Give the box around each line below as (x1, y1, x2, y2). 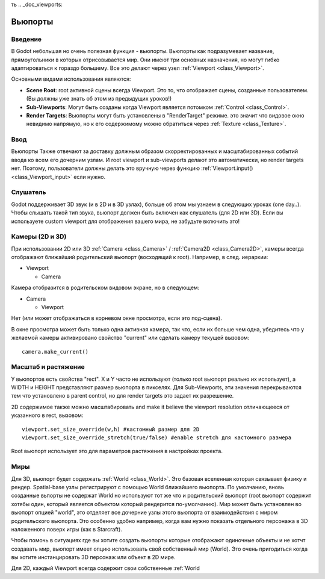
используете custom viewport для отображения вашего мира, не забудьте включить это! (11, 218, 240, 225)
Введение (11, 35, 42, 43)
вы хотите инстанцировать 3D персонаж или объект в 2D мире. (11, 554, 176, 561)
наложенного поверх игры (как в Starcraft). (11, 525, 123, 533)
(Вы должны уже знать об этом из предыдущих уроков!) (26, 95, 172, 102)
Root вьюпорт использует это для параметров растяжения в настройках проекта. (11, 448, 223, 455)
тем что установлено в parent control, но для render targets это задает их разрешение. (11, 392, 234, 399)
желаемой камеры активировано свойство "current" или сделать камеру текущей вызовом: (11, 334, 250, 342)
